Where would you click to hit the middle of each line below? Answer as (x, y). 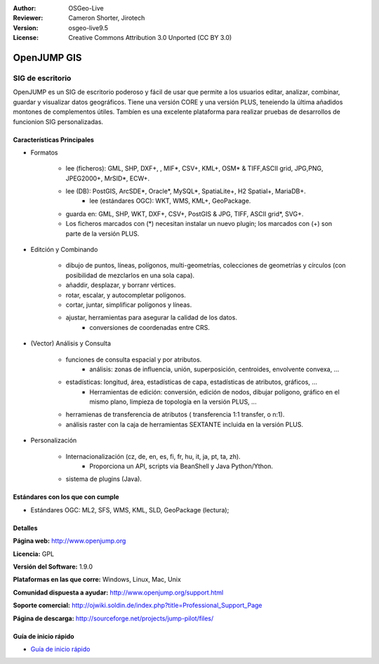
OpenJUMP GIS (47, 57)
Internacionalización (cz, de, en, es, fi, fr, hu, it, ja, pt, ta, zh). (153, 456)
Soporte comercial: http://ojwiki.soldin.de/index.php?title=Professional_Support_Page (138, 605)
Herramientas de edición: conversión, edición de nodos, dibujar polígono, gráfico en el (214, 392)
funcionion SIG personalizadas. (58, 121)
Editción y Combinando (64, 250)
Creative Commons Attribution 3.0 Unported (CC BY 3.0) (150, 38)
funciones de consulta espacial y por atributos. (134, 359)
